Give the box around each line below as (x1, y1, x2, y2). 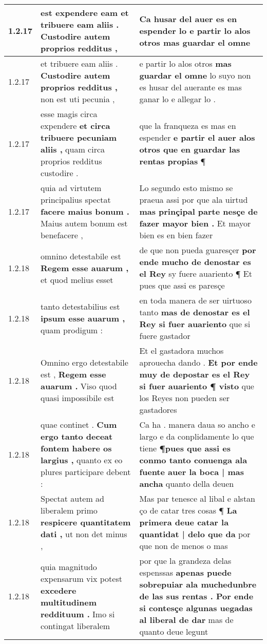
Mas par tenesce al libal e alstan (139, 493, 256, 504)
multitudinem (41, 596, 97, 608)
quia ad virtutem (41, 182, 102, 194)
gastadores (139, 404, 177, 415)
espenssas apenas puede (139, 566, 232, 578)
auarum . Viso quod (41, 380, 117, 392)
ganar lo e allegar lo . (139, 93, 216, 105)
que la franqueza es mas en (139, 120, 236, 131)
